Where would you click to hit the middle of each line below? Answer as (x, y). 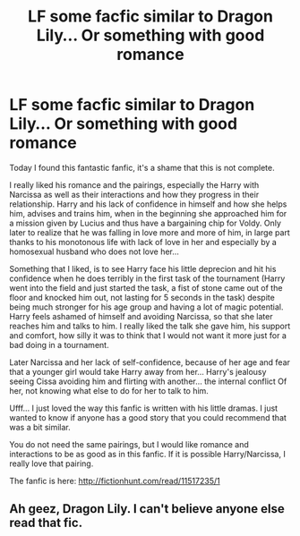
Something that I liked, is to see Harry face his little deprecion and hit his (143, 268)
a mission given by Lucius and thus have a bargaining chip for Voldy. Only (146, 223)
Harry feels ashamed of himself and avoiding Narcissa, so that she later (141, 316)
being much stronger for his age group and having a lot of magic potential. (146, 307)
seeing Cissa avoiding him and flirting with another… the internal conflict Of (148, 381)
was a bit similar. (40, 427)
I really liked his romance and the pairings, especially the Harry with (134, 184)
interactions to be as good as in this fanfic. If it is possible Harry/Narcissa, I (148, 454)
